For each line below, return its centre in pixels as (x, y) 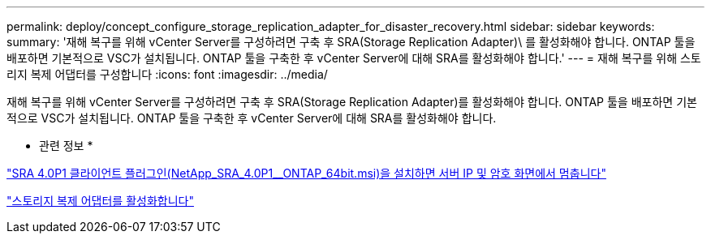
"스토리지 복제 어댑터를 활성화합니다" (100, 201)
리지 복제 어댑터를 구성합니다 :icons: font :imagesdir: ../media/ (167, 74)
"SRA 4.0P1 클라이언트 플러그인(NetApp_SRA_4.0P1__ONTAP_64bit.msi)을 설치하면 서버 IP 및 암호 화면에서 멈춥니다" (306, 173)
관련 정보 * (66, 146)
